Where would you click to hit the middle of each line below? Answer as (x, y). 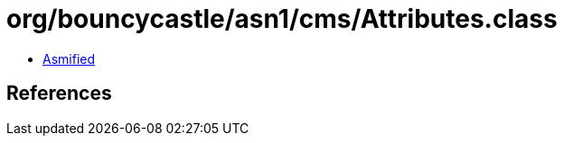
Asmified (69, 58)
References (59, 94)
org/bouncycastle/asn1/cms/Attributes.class (282, 19)
